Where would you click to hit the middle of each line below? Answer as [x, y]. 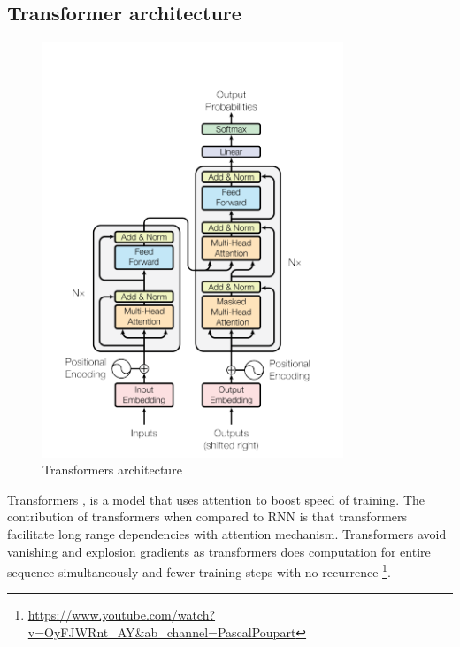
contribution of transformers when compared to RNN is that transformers [207, 516]
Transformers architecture [112, 470]
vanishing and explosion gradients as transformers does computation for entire [219, 551]
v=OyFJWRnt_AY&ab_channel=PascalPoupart [162, 632]
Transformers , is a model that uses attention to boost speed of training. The [216, 499]
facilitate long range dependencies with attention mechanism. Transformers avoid [227, 533]
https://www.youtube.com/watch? [122, 615]
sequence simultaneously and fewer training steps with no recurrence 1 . [199, 570]
